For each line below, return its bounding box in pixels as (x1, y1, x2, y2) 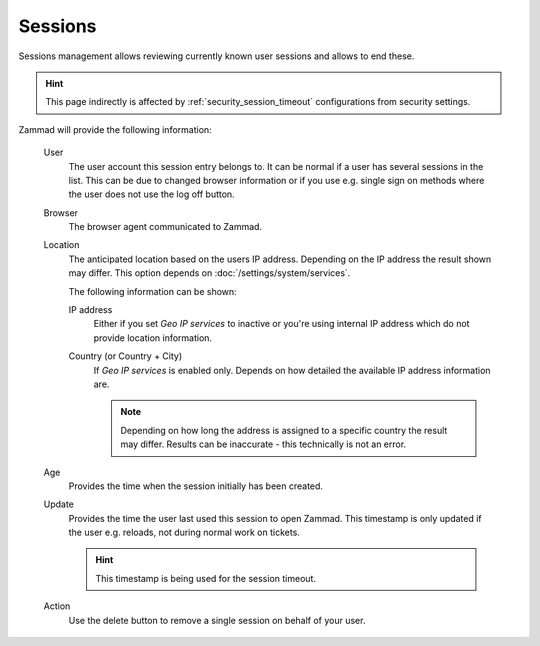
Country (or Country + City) (68, 350, 183, 362)
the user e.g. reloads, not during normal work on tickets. (68, 526, 300, 539)
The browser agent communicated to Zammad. (68, 221, 263, 233)
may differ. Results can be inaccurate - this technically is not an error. (120, 438, 407, 450)
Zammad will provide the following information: (18, 123, 212, 135)
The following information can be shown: (68, 285, 237, 297)
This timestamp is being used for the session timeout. (95, 572, 317, 584)
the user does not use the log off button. (68, 188, 235, 200)
